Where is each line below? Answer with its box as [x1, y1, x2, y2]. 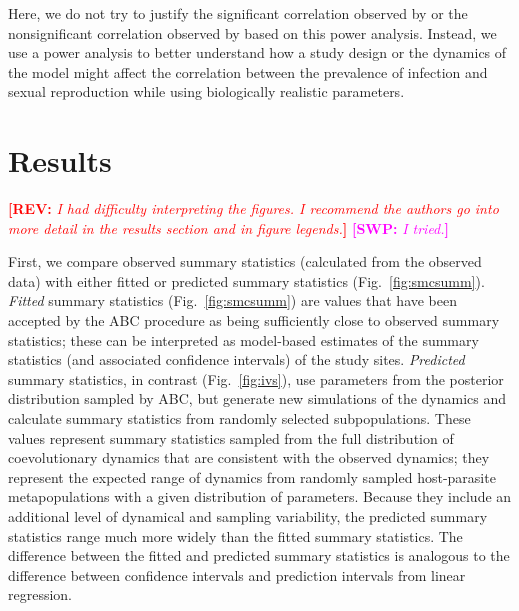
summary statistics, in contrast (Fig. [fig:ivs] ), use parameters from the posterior [8, 368, 504, 389]
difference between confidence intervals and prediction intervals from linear [8, 564, 466, 585]
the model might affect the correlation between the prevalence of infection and [8, 61, 488, 82]
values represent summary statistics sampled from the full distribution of [8, 427, 454, 448]
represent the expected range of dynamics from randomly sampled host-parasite [8, 466, 496, 487]
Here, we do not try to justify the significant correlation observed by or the [8, 3, 468, 23]
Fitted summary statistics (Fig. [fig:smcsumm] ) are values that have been [8, 290, 458, 311]
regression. [8, 584, 73, 605]
